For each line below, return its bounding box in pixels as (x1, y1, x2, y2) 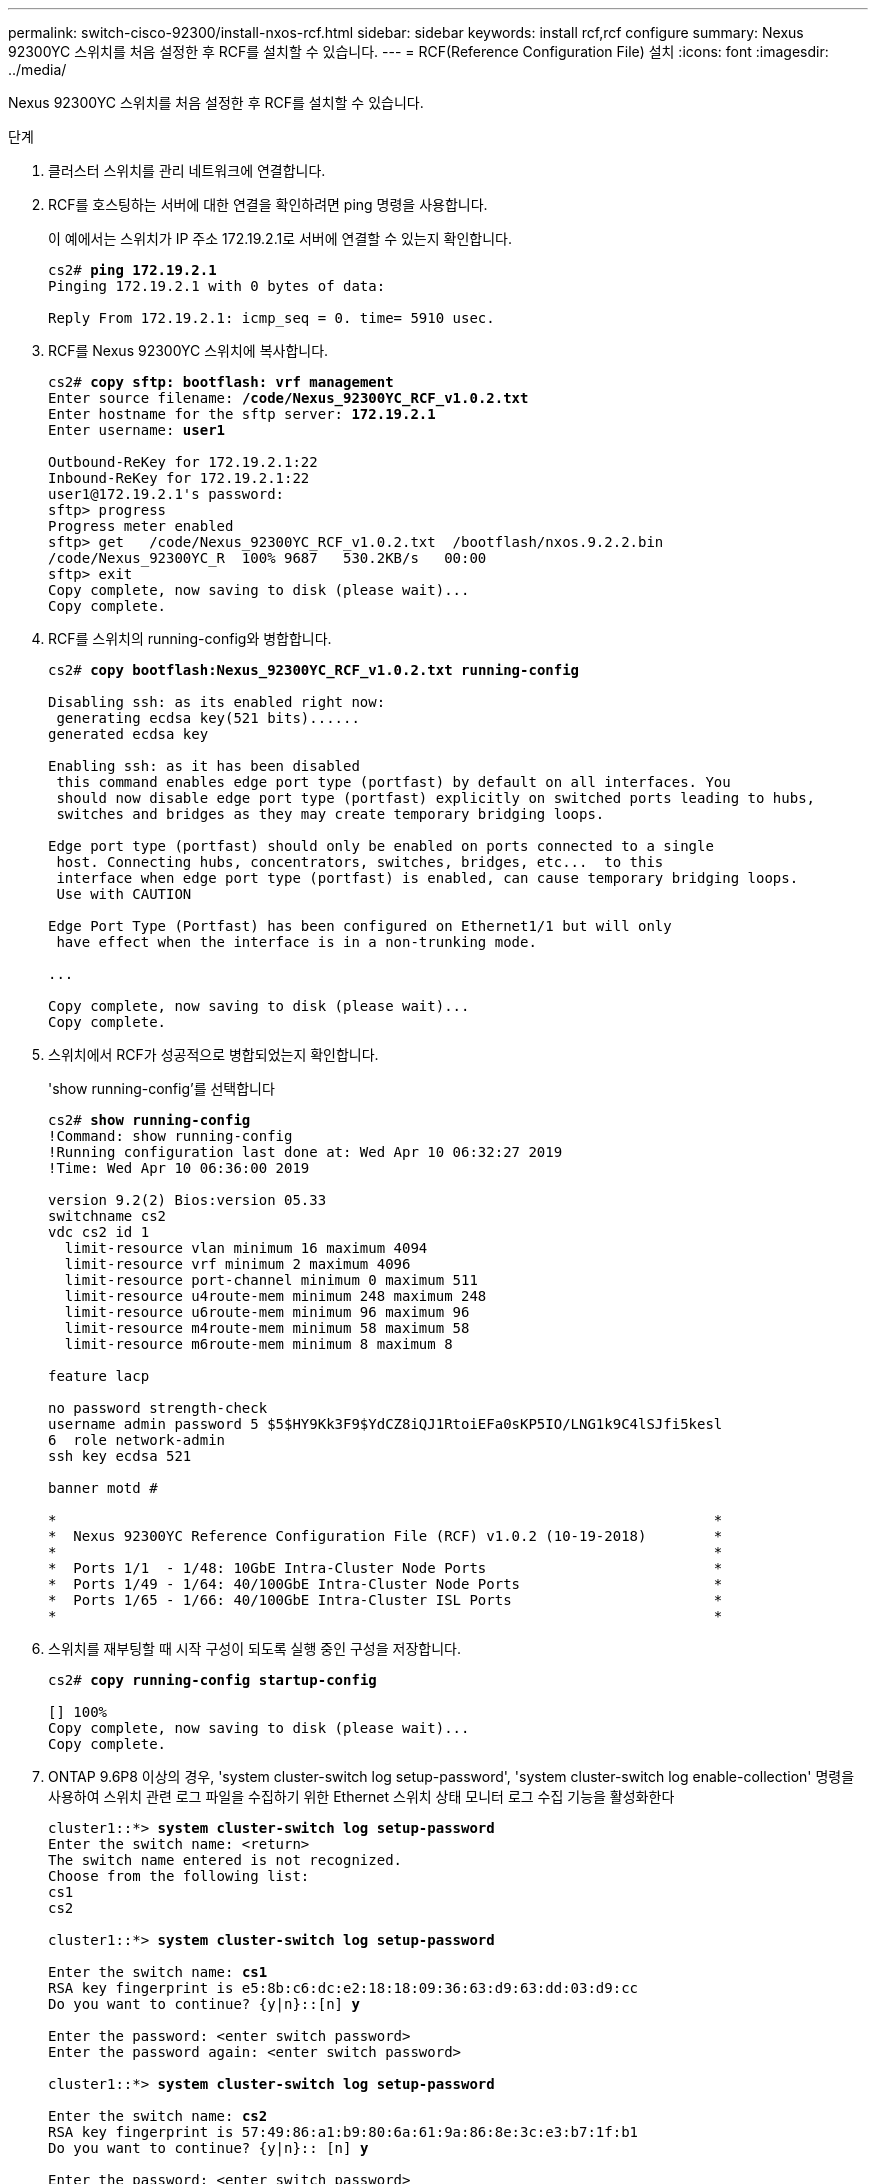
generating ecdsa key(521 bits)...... (56, 710, 360, 726)
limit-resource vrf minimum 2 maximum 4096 (64, 1256, 411, 1272)
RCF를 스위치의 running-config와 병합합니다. (48, 630, 332, 647)
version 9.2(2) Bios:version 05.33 (48, 1192, 327, 1208)
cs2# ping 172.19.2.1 (48, 262, 217, 278)
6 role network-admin (48, 1432, 226, 1448)
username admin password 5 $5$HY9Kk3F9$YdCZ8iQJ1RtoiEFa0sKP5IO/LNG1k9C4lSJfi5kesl (48, 1416, 723, 1432)
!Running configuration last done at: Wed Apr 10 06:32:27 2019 (48, 1144, 563, 1160)
